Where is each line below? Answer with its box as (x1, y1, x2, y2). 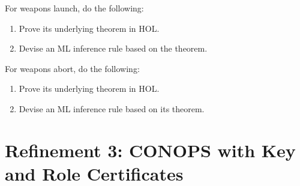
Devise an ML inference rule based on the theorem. (19, 42, 208, 55)
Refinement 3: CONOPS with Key (5, 137, 296, 162)
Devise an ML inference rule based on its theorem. (19, 102, 205, 115)
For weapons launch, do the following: (5, 2, 144, 14)
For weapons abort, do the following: (5, 62, 140, 74)
